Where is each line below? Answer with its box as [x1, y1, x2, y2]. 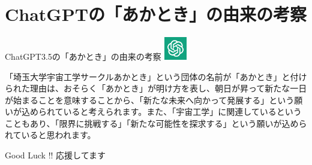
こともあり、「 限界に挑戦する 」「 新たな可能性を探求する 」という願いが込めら [5, 117, 307, 129]
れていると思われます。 [5, 129, 96, 141]
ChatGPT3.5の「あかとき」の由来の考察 [5, 50, 161, 62]
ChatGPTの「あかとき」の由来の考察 [5, 2, 307, 26]
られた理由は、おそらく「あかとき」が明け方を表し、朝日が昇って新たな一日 [5, 82, 307, 94]
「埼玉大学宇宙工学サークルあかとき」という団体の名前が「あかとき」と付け [5, 70, 307, 82]
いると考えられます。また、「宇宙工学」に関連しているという [63, 105, 302, 118]
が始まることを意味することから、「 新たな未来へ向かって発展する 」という [5, 93, 295, 106]
